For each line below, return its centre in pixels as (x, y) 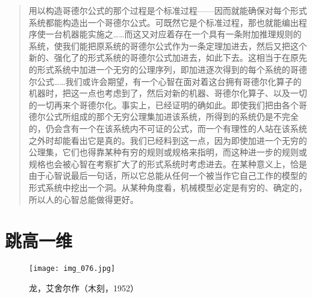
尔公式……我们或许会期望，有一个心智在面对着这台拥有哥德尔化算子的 (165, 81)
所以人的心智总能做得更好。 (83, 199)
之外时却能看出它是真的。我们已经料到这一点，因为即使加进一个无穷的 (168, 140)
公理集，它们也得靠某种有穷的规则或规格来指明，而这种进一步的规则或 (168, 152)
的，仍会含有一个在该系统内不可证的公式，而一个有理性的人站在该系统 (168, 128)
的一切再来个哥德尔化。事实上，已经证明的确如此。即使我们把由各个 (164, 104)
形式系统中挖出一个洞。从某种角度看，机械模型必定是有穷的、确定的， (168, 187)
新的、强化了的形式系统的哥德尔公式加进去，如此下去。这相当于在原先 (168, 57)
